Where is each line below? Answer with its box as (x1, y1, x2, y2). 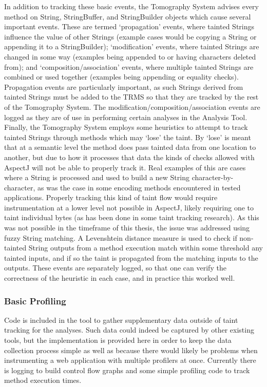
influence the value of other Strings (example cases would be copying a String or (4, 31, 257, 42)
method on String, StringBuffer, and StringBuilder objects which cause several (4, 11, 251, 22)
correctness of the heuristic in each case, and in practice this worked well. (4, 273, 235, 283)
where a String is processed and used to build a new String (4, 172, 189, 183)
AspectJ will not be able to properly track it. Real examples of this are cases (4, 162, 246, 172)
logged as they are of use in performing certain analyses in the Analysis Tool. (4, 111, 247, 122)
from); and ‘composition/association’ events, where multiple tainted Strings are (4, 61, 254, 72)
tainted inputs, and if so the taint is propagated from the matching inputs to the (4, 252, 258, 263)
